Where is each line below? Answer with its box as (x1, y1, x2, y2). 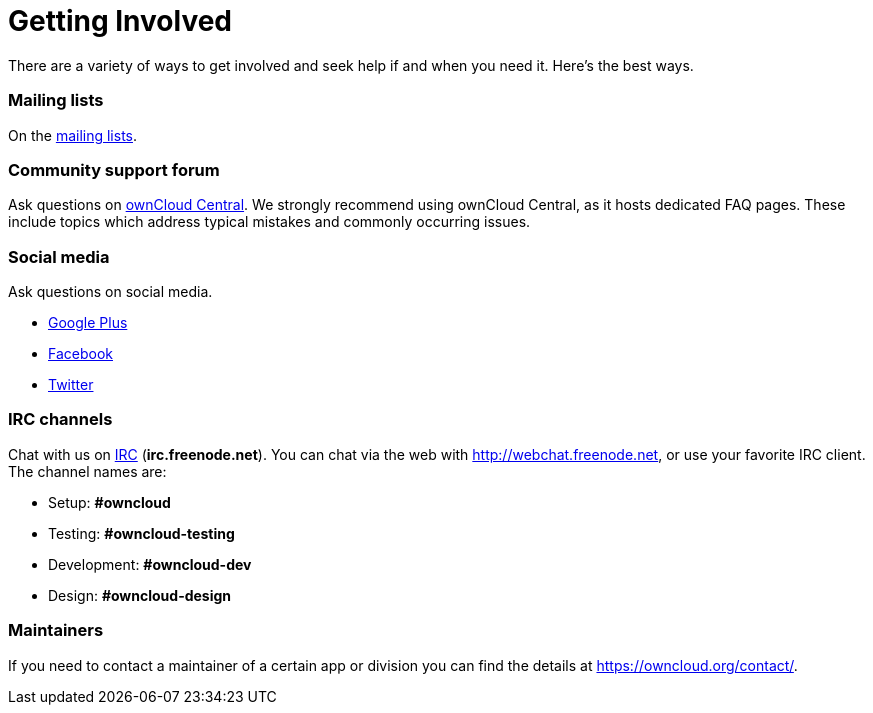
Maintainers (8, 620, 104, 641)
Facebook (48, 345, 113, 362)
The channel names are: (8, 462, 167, 480)
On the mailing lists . (8, 126, 138, 144)
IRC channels (8, 409, 113, 430)
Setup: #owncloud (48, 493, 171, 511)
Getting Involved (8, 4, 232, 38)
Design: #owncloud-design (48, 586, 232, 604)
